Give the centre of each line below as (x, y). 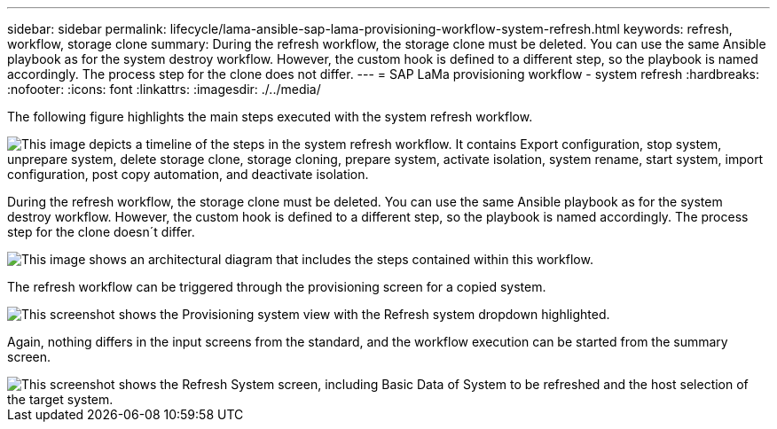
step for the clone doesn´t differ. (101, 232)
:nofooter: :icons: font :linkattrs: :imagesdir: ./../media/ (164, 89)
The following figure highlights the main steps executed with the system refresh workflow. (270, 117)
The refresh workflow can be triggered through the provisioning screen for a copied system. (277, 287)
